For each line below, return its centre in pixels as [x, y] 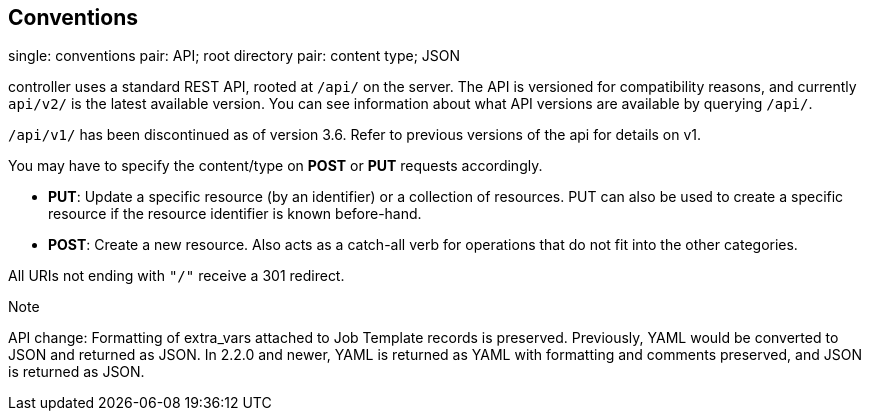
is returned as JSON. [76, 372]
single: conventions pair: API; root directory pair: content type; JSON [234, 56]
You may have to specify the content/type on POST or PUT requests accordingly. [275, 166]
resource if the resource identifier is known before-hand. [235, 214]
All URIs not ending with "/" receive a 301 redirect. [176, 276]
